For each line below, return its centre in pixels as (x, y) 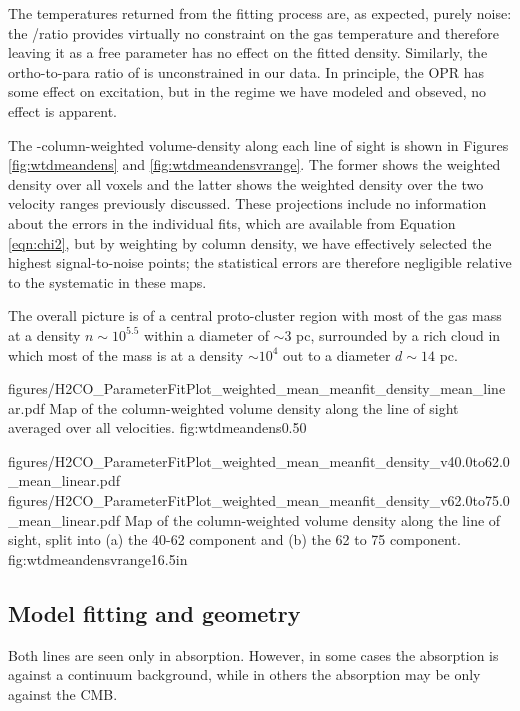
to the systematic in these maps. (107, 281)
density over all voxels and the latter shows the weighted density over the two (246, 183)
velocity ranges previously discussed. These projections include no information (247, 203)
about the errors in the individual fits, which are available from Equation (232, 222)
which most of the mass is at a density (126, 354)
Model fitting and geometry (154, 612)
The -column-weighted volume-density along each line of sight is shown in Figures (258, 144)
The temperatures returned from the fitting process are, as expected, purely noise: (260, 13)
